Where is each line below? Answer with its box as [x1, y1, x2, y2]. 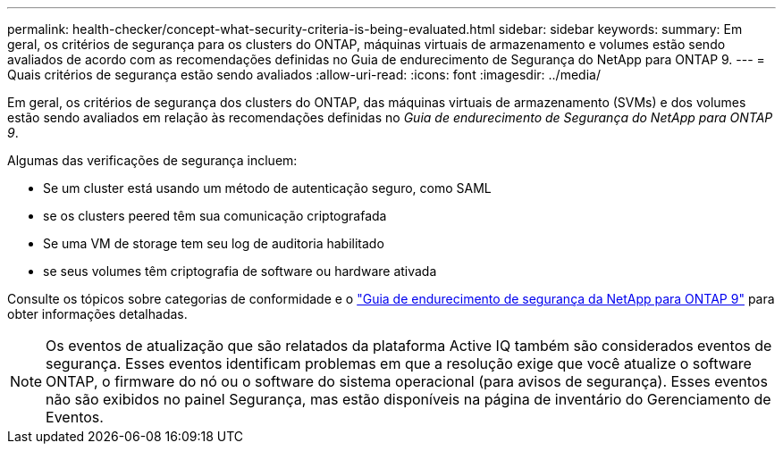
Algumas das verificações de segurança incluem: [7, 153, 298, 168]
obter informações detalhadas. [7, 306, 188, 322]
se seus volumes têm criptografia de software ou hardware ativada [43, 263, 437, 279]
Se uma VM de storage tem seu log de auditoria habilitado [43, 236, 384, 251]
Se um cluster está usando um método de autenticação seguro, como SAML [43, 180, 492, 196]
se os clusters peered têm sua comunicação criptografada [43, 208, 387, 223]
